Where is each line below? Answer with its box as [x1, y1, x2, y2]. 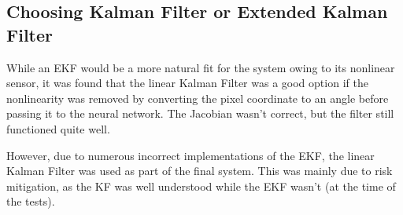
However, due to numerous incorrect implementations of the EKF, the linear [6, 147, 375, 163]
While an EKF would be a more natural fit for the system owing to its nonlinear [6, 59, 395, 75]
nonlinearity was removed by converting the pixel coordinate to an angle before [6, 89, 389, 106]
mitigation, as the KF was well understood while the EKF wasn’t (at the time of [6, 177, 396, 194]
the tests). [6, 193, 55, 210]
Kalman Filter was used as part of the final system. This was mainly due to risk [6, 162, 393, 179]
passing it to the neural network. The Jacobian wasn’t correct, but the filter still [6, 105, 394, 122]
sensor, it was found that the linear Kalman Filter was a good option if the [6, 75, 368, 91]
